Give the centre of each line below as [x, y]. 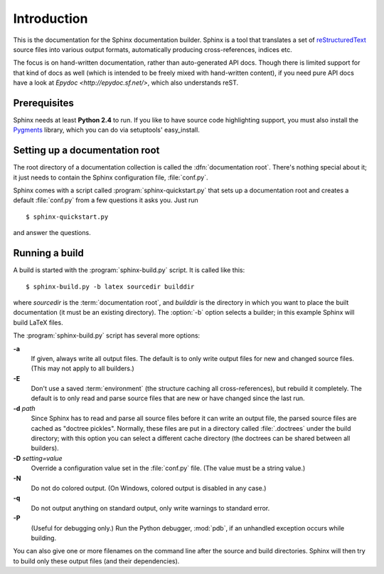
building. [44, 538]
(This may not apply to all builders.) [82, 369]
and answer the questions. [52, 233]
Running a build [49, 253]
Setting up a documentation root [86, 151]
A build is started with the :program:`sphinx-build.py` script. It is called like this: [129, 270]
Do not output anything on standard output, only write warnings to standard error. [150, 508]
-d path [24, 408]
